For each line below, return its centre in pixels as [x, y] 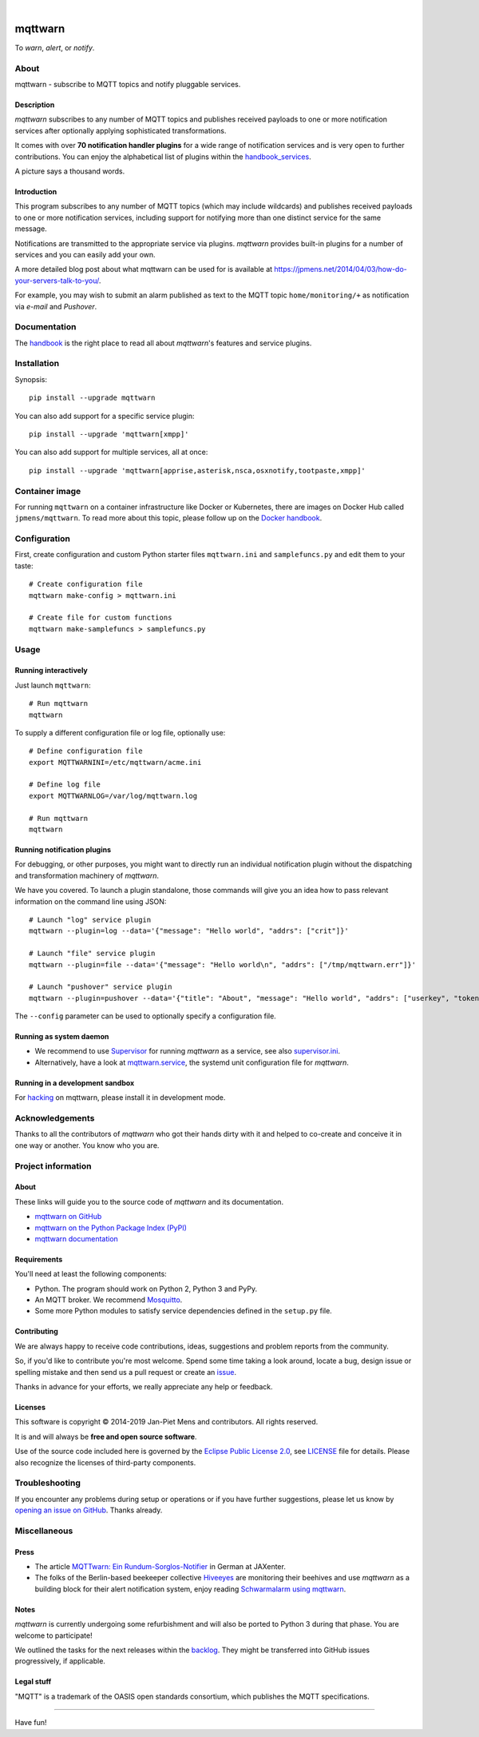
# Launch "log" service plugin [90, 920]
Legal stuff [33, 1682]
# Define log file [65, 785]
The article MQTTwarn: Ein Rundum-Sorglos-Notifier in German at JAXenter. [160, 1567]
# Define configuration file [86, 751]
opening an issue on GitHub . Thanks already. [89, 1510]
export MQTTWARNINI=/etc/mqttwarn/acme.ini [115, 762]
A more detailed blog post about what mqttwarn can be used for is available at [144, 269]
